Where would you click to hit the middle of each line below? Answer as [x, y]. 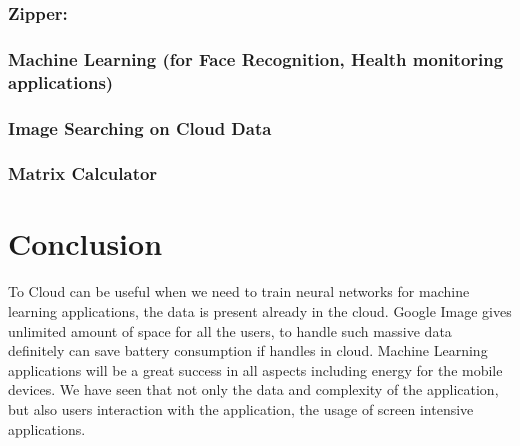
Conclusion [85, 243]
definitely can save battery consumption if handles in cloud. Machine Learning [248, 350]
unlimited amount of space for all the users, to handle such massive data [230, 330]
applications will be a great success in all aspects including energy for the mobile [255, 369]
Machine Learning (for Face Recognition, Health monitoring [256, 58]
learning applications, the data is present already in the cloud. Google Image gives [260, 311]
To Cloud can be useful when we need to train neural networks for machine [239, 291]
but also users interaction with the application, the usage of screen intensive [241, 408]
